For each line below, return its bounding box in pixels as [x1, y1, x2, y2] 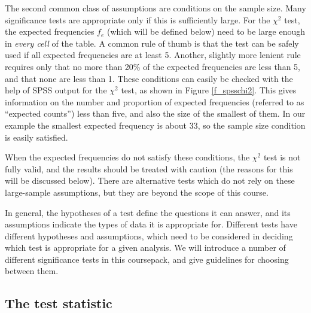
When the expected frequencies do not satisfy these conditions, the [5, 151, 250, 163]
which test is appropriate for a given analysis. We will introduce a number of [5, 241, 286, 254]
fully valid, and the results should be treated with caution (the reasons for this [5, 162, 293, 175]
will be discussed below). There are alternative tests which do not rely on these [5, 174, 295, 187]
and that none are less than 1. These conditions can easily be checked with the [5, 72, 293, 84]
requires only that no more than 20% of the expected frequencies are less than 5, [5, 60, 300, 72]
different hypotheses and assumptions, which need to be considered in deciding [5, 229, 293, 242]
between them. [5, 265, 59, 277]
